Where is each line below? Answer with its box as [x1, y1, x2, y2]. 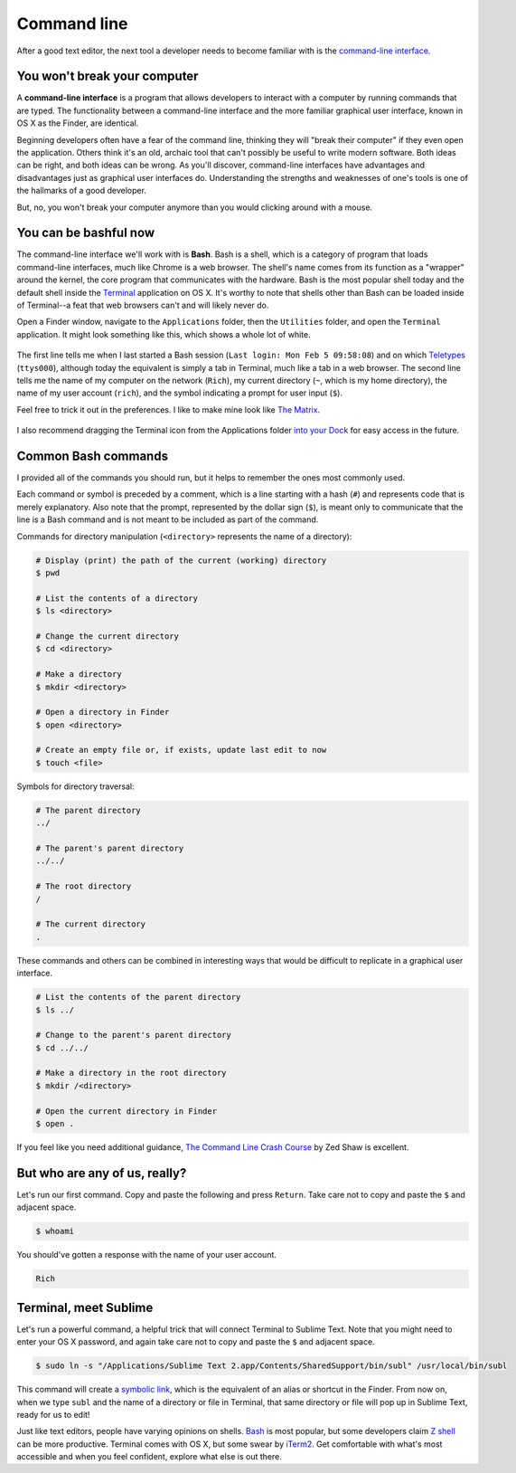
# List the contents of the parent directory [35, 992, 241, 1003]
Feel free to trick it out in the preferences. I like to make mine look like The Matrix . [16, 404, 321, 415]
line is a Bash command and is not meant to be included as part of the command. [16, 514, 319, 525]
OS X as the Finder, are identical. [16, 118, 139, 128]
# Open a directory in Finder [35, 707, 170, 717]
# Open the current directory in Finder [35, 1106, 217, 1117]
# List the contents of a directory [35, 593, 199, 603]
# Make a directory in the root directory [35, 1068, 227, 1079]
